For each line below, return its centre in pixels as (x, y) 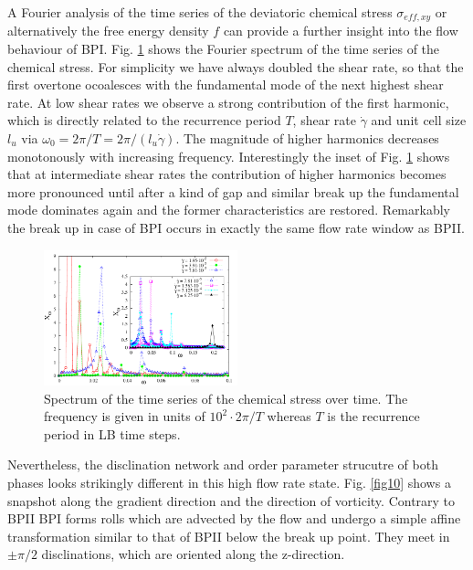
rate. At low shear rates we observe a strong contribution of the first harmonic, (228, 102)
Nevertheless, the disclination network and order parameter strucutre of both (223, 464)
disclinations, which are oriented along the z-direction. (193, 554)
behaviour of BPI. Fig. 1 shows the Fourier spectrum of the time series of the (224, 49)
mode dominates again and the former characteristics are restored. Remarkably (229, 210)
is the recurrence (373, 416)
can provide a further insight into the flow (341, 31)
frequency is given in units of (125, 416)
